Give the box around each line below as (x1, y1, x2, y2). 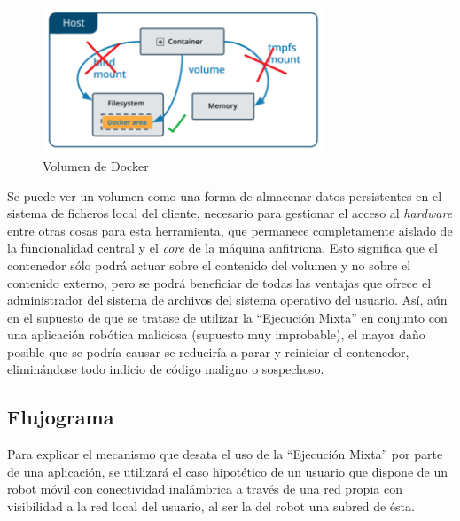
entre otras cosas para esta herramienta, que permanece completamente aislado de (7, 221, 453, 239)
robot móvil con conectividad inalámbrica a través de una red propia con (7, 479, 402, 498)
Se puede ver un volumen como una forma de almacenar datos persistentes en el (7, 186, 442, 205)
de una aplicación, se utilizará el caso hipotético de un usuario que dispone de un (7, 462, 448, 480)
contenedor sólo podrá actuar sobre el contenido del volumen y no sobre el (7, 255, 411, 274)
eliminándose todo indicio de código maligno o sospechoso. (7, 360, 324, 378)
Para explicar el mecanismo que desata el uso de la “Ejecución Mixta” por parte (7, 445, 443, 463)
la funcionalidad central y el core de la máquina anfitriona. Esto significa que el (7, 238, 438, 257)
